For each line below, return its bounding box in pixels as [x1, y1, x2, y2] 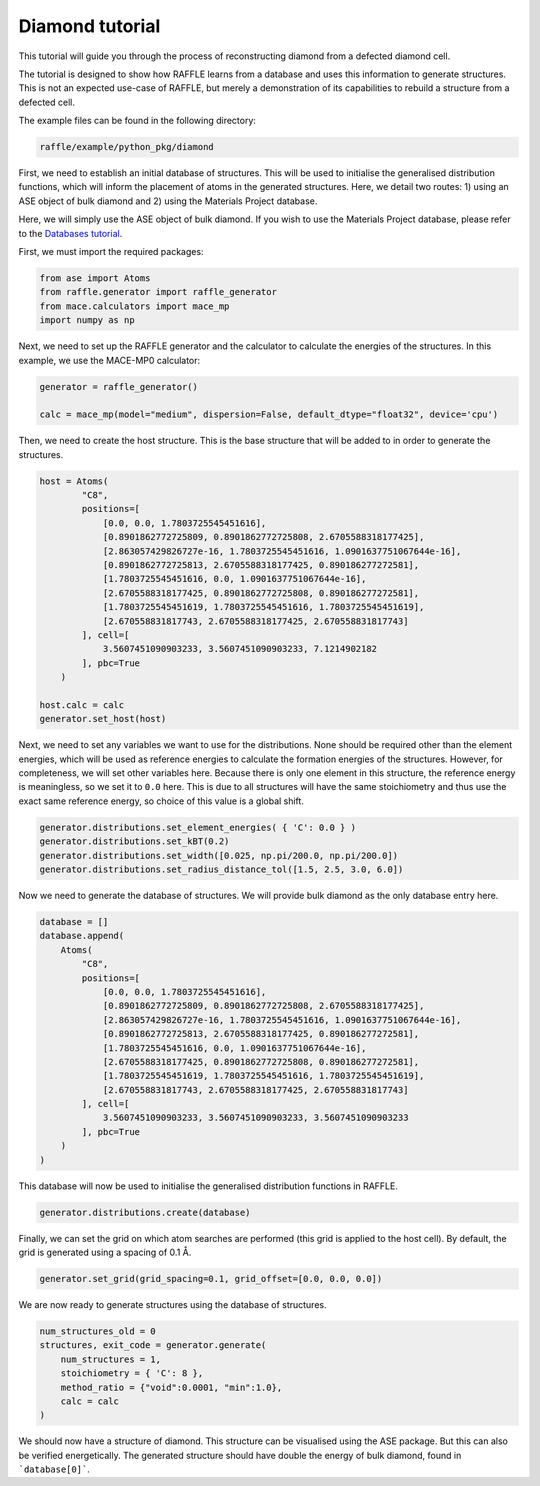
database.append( [39, 930, 125, 942]
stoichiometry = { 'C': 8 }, [60, 1368, 204, 1379]
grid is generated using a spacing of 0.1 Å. [18, 1246, 192, 1258]
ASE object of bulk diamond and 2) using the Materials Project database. [18, 195, 318, 207]
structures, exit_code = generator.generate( [39, 1340, 267, 1351]
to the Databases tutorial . [18, 227, 123, 239]
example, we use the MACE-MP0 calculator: [18, 354, 201, 366]
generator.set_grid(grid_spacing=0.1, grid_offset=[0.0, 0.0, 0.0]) [39, 1273, 383, 1284]
